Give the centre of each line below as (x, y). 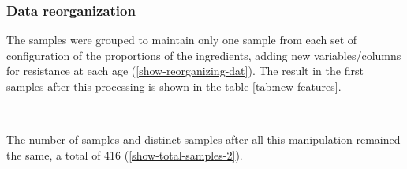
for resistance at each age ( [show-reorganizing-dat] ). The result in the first (185, 71)
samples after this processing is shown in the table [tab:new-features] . (174, 86)
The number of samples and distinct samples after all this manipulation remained (203, 139)
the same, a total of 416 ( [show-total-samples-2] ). (125, 154)
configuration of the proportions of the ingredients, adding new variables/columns (204, 55)
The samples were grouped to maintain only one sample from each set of (182, 40)
